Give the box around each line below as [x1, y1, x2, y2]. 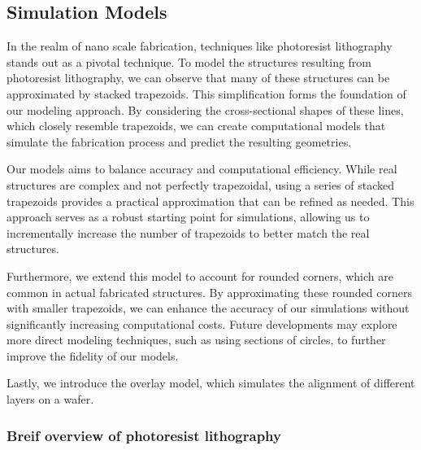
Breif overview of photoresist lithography [7, 425, 281, 445]
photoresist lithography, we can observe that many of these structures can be [7, 69, 390, 86]
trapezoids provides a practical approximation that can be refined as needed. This [7, 192, 414, 209]
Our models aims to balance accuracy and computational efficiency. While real [7, 160, 397, 177]
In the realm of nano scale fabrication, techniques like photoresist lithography [7, 37, 393, 55]
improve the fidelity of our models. [7, 347, 179, 364]
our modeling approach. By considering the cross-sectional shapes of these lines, [7, 101, 404, 118]
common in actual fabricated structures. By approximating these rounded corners [7, 283, 412, 300]
